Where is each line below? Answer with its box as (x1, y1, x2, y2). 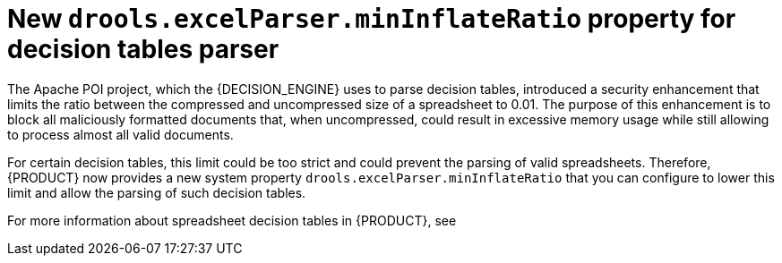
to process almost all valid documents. (7, 126, 234, 142)
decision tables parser (7, 34, 279, 64)
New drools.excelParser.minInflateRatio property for (7, 4, 736, 34)
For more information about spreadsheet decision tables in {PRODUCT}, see (7, 212, 457, 228)
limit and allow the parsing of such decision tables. (7, 184, 306, 200)
